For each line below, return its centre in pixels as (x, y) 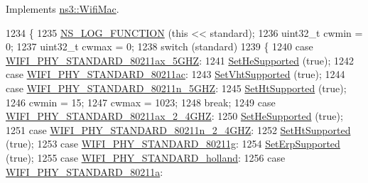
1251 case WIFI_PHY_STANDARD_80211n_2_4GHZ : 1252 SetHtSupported (178, 129)
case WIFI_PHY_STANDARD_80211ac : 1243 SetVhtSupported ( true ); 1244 (175, 74)
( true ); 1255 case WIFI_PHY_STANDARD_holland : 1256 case (146, 157)
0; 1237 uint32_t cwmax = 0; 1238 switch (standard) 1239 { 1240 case (159, 46)
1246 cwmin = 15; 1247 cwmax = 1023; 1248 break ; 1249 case (141, 102)
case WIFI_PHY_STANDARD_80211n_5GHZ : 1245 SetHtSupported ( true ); (176, 88)
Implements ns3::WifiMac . (63, 9)
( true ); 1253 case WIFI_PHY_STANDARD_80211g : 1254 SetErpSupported (173, 144)
